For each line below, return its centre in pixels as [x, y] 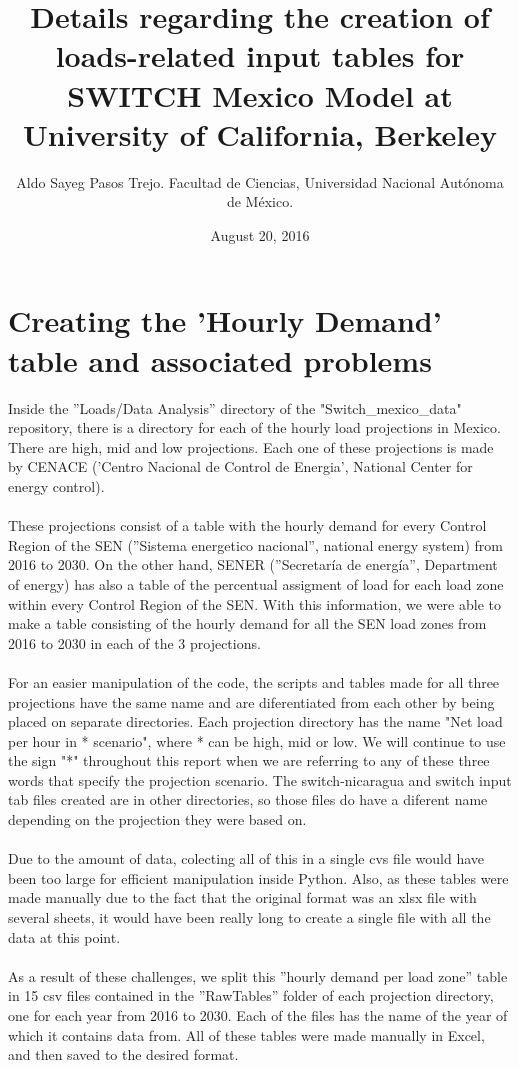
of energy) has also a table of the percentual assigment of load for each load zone [256, 583]
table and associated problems [220, 359]
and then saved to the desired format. [123, 1054]
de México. [260, 201]
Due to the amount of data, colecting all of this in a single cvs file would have [246, 858]
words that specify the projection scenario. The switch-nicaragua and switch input [260, 779]
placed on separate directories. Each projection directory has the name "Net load [255, 721]
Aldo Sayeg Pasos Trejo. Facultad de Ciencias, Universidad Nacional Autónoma [260, 181]
